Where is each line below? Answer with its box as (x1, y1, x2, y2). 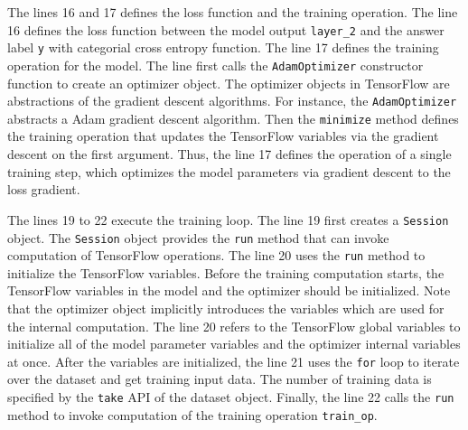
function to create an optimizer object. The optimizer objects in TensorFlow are (7, 73, 450, 92)
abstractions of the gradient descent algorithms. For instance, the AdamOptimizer (7, 91, 457, 110)
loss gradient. (7, 180, 80, 199)
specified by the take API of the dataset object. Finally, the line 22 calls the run (7, 388, 454, 407)
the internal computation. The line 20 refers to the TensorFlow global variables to (7, 316, 461, 335)
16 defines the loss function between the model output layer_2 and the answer (7, 20, 445, 39)
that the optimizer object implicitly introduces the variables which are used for (7, 299, 445, 317)
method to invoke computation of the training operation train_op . (7, 405, 378, 424)
